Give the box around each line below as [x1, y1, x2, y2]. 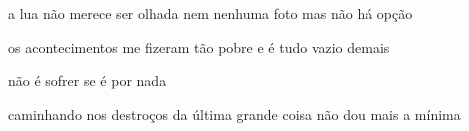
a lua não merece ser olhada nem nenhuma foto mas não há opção [8, 3, 413, 23]
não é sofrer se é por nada [8, 70, 167, 91]
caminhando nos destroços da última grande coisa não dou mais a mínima [8, 103, 461, 124]
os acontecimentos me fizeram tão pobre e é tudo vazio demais [8, 36, 390, 57]
